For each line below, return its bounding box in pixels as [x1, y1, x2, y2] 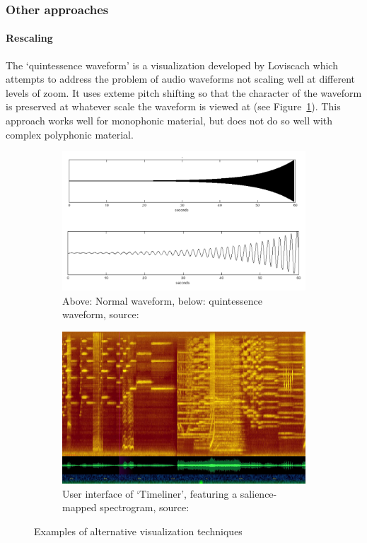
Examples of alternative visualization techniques [34, 523, 243, 538]
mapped [62, 500, 97, 515]
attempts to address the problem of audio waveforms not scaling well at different [6, 71, 356, 86]
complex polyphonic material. [6, 127, 134, 141]
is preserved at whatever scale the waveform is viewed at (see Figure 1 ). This [6, 99, 341, 114]
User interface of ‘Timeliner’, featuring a [62, 486, 238, 501]
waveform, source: [62, 307, 139, 322]
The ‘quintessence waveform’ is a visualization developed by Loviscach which [6, 57, 338, 72]
